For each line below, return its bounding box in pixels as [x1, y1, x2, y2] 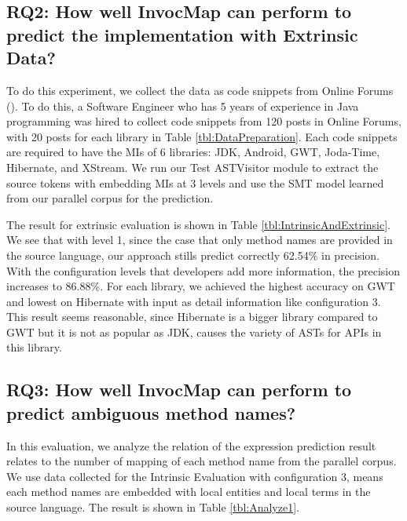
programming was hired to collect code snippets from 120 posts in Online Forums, [6, 113, 401, 129]
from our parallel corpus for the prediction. [6, 190, 214, 206]
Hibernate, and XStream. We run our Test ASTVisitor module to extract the [6, 158, 379, 175]
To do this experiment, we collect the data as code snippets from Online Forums [6, 82, 394, 98]
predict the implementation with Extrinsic [6, 22, 358, 46]
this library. [6, 339, 62, 355]
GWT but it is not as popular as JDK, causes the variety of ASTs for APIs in [6, 323, 382, 340]
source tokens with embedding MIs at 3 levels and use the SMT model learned [6, 174, 384, 191]
